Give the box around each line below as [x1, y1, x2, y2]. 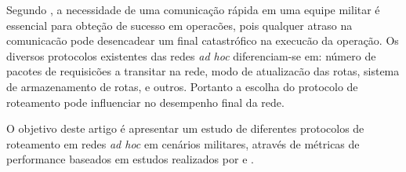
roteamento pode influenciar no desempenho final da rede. [6, 93, 285, 110]
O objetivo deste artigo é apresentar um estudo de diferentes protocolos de [6, 120, 364, 137]
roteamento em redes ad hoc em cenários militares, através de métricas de [6, 135, 360, 152]
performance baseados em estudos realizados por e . [6, 151, 254, 167]
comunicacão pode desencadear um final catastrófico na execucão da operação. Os [6, 32, 399, 49]
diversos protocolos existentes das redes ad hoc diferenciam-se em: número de [6, 47, 376, 64]
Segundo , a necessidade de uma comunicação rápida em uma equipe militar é [6, 2, 380, 17]
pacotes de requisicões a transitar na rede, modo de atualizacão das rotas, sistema [6, 63, 400, 79]
